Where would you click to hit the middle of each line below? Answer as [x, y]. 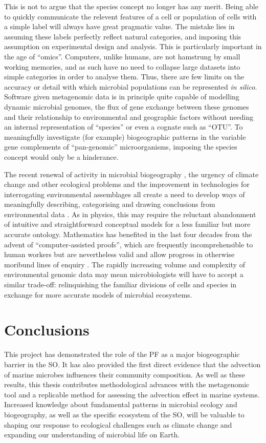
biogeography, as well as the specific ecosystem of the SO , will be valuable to [124, 414]
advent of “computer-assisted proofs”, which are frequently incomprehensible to [129, 244]
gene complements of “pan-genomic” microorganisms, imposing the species [121, 147]
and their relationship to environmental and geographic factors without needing [129, 117]
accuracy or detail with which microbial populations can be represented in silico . [131, 86]
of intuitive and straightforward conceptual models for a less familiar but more [127, 224]
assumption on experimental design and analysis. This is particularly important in [133, 46]
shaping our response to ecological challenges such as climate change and [118, 424]
